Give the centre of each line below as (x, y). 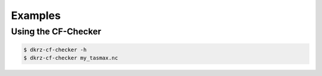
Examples (36, 15)
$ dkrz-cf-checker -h (55, 50)
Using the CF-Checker (56, 31)
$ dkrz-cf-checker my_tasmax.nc (71, 58)
